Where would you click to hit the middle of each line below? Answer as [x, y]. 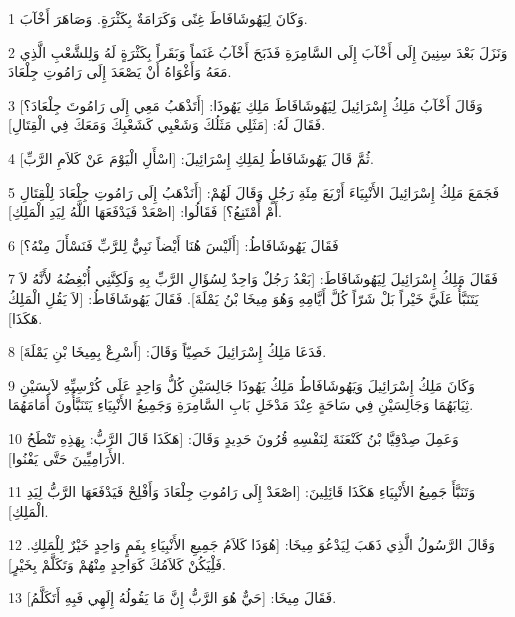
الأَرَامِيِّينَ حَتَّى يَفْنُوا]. [67, 457]
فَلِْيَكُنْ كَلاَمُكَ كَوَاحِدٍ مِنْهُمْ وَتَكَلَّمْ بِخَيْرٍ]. [117, 563]
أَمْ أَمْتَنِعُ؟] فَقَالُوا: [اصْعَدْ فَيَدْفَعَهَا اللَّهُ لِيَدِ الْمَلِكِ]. [145, 211]
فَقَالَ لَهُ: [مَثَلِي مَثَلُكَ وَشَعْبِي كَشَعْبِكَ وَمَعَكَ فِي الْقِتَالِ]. [167, 124]
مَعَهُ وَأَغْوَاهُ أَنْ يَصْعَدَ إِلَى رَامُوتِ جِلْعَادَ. [120, 71]
